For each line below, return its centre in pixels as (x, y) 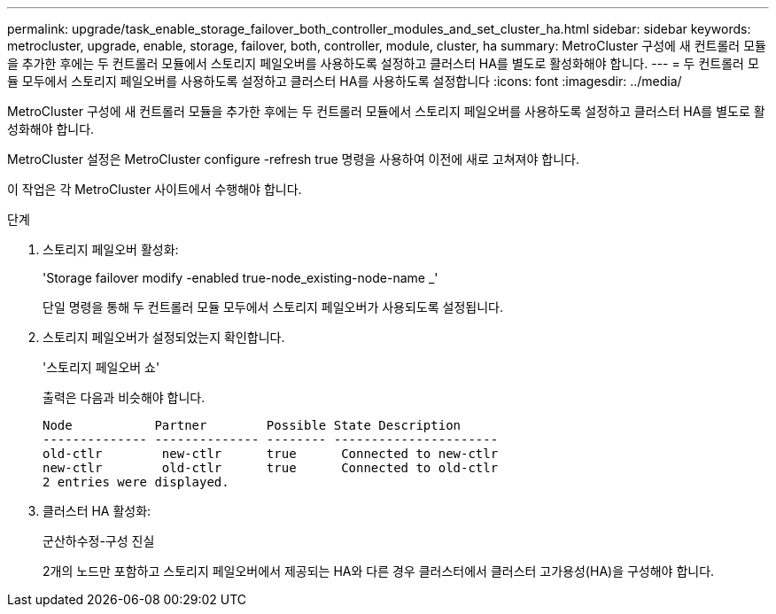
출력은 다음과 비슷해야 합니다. (124, 397)
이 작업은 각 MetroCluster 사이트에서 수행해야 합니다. (155, 189)
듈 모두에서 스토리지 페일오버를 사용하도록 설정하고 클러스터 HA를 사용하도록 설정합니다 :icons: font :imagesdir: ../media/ (345, 81)
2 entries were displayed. (136, 482)
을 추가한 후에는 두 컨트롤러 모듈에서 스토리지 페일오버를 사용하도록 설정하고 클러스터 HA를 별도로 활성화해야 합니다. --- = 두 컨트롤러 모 (383, 63)
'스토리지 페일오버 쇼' (101, 367)
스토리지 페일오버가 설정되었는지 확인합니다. (164, 337)
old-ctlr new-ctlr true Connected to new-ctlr (271, 454)
